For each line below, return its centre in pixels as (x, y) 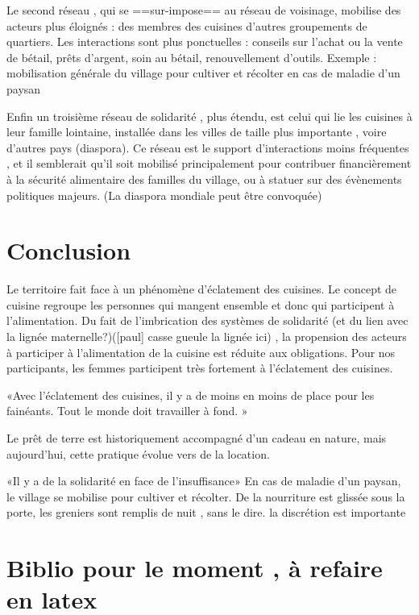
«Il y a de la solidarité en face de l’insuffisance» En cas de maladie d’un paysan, (204, 481)
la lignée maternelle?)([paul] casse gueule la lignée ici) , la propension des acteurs (207, 337)
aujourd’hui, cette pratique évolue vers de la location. (138, 453)
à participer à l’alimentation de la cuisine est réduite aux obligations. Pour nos (201, 352)
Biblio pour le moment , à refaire (195, 568)
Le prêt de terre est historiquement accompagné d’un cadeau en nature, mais (197, 438)
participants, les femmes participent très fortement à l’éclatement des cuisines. (200, 368)
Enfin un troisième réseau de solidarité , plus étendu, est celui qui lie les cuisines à (209, 116)
